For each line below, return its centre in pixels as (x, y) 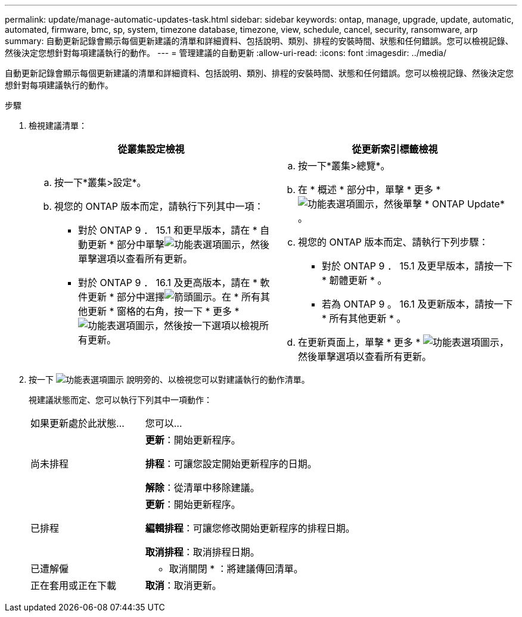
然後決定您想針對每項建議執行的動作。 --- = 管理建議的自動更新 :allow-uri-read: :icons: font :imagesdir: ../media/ (226, 53)
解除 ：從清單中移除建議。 (202, 488)
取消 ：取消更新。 (183, 585)
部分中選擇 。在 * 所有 (189, 297)
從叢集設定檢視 (151, 149)
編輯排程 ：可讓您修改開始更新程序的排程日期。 (250, 528)
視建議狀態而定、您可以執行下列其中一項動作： (120, 400)
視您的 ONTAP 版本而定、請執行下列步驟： (393, 242)
